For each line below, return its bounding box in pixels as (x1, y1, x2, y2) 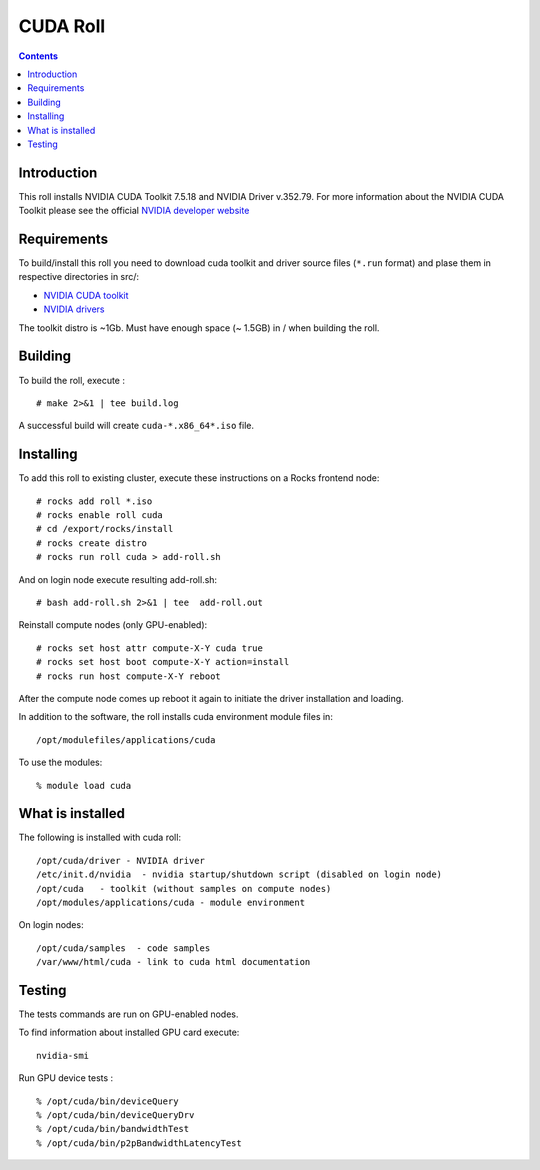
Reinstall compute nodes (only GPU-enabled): (18, 619, 208, 631)
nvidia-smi (36, 1050, 90, 1061)
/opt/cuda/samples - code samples (36, 942, 211, 954)
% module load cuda (36, 780, 132, 791)
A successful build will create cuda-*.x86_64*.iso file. (18, 420, 255, 432)
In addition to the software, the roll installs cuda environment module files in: (18, 711, 334, 723)
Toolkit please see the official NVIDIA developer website (18, 205, 250, 217)
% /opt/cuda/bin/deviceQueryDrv (36, 1110, 195, 1120)
